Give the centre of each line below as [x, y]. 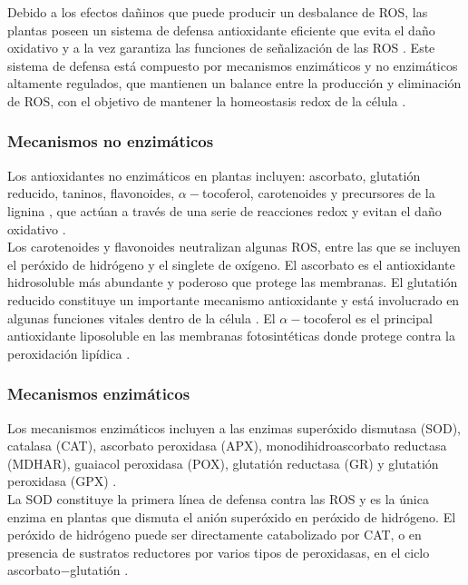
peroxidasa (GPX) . [62, 481]
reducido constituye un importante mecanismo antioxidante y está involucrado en [234, 299]
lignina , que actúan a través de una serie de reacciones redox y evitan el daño [224, 210]
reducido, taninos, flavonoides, [91, 193]
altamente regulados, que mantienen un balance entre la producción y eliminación [234, 83]
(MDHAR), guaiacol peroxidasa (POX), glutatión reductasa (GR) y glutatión [223, 463]
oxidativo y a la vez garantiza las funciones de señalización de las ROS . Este [221, 48]
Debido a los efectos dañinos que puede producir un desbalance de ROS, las [218, 12]
